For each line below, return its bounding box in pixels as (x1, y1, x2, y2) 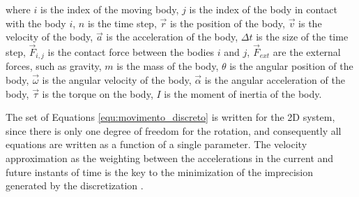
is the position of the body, (169, 15, 285, 30)
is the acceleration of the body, (106, 29, 238, 44)
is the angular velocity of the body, (42, 73, 192, 87)
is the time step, (87, 15, 157, 30)
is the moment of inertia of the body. (164, 86, 322, 101)
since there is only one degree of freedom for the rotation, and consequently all (6, 123, 342, 138)
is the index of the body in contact (189, 2, 337, 16)
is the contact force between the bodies (47, 45, 215, 59)
